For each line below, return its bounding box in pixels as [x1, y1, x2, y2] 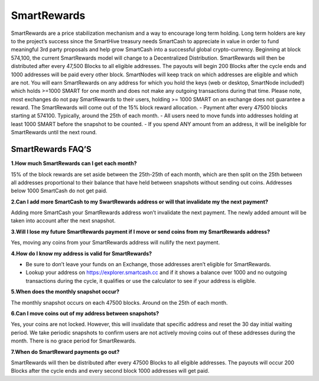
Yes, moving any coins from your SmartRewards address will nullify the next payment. [11, 239, 220, 246]
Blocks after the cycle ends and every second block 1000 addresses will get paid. [11, 367, 210, 374]
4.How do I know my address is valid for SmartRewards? [11, 250, 152, 257]
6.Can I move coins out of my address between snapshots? [11, 310, 159, 317]
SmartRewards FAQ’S [11, 144, 92, 154]
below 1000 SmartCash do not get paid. [11, 187, 108, 195]
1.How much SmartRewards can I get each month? [11, 160, 137, 167]
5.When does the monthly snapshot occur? [11, 288, 120, 295]
